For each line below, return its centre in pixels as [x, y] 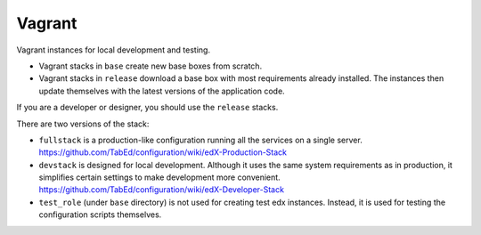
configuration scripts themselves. [100, 215]
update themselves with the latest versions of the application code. [162, 91]
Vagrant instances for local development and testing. [114, 50]
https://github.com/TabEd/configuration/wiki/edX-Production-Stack [163, 152]
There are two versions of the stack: [83, 124]
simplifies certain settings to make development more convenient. [159, 177]
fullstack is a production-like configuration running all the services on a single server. [200, 140]
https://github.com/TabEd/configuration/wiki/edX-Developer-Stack [162, 190]
